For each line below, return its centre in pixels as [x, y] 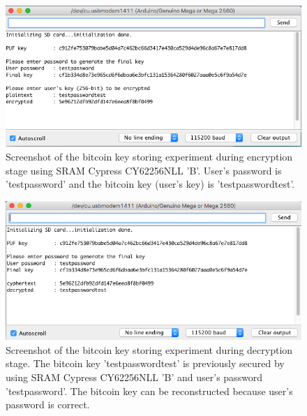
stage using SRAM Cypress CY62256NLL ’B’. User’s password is [144, 170]
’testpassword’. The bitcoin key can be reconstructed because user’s [149, 391]
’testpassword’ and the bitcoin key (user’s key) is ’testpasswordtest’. [150, 184]
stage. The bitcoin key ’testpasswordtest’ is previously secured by [145, 363]
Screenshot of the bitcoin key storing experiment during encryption [149, 156]
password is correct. [48, 404]
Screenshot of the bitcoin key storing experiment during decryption [149, 349]
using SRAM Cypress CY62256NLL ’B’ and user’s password [134, 377]
